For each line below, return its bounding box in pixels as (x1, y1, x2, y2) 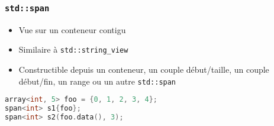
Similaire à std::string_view (18, 43, 128, 56)
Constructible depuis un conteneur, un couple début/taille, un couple (18, 63, 269, 76)
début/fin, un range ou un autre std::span (18, 75, 176, 87)
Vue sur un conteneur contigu (18, 23, 126, 35)
